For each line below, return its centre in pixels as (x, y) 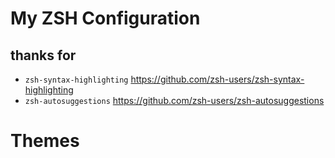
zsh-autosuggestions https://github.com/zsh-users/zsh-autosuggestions (174, 100)
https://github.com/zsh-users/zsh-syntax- (217, 79)
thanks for (43, 55)
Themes (45, 141)
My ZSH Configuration (105, 18)
